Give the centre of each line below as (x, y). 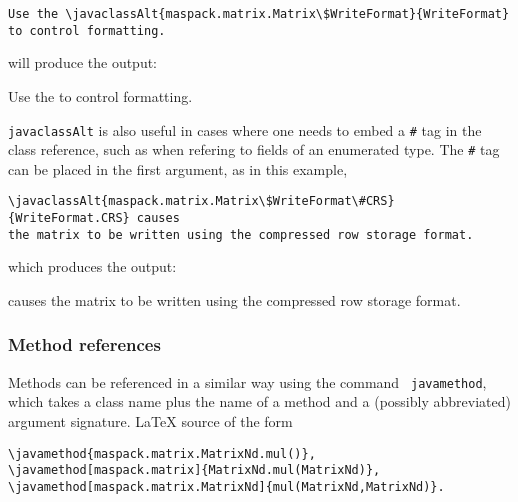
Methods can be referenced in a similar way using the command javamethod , (247, 381)
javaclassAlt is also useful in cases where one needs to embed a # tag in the (245, 129)
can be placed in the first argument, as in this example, (178, 168)
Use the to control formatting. (100, 95)
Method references (84, 344)
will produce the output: (83, 62)
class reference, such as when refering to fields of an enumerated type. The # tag (254, 149)
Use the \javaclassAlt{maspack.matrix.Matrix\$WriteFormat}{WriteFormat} (259, 14)
